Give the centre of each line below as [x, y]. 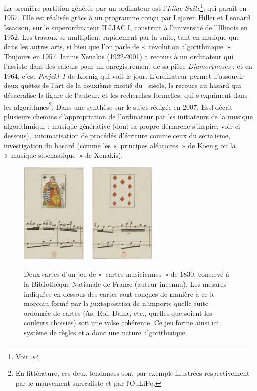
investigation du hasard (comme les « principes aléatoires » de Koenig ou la [120, 145]
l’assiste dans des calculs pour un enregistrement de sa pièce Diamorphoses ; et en [128, 66]
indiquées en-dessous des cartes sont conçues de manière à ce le [119, 293]
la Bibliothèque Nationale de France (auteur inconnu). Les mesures [125, 283]
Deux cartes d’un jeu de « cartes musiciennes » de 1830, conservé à [127, 274]
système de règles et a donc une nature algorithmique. [106, 332]
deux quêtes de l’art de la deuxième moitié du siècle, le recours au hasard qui [123, 85]
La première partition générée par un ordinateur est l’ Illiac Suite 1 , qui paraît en [125, 7]
